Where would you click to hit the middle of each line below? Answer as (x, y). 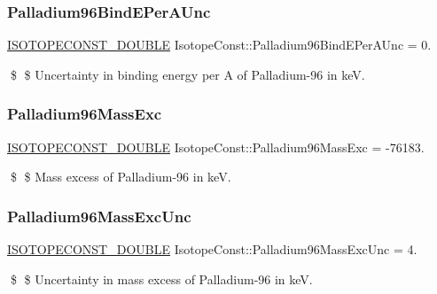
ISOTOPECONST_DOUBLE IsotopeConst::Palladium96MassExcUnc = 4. (212, 249)
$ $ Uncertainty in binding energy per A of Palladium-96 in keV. (187, 74)
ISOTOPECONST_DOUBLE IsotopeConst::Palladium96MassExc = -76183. (216, 147)
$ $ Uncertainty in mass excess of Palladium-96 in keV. (161, 279)
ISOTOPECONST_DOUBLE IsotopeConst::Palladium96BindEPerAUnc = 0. (219, 45)
